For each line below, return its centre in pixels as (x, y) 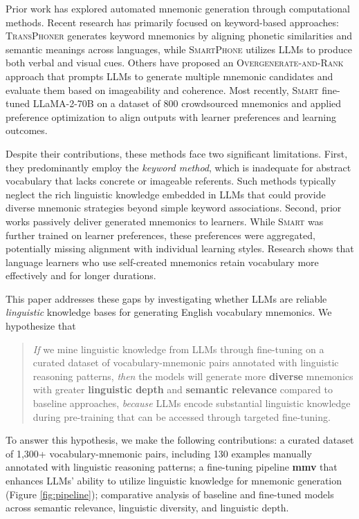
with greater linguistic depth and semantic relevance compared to (183, 389)
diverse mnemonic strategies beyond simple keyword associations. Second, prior (174, 208)
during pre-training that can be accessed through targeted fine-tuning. (182, 416)
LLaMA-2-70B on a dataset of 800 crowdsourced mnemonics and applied (187, 103)
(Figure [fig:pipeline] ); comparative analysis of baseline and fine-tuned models (170, 494)
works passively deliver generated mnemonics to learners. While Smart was (165, 221)
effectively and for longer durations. (81, 275)
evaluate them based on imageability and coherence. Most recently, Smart (162, 89)
